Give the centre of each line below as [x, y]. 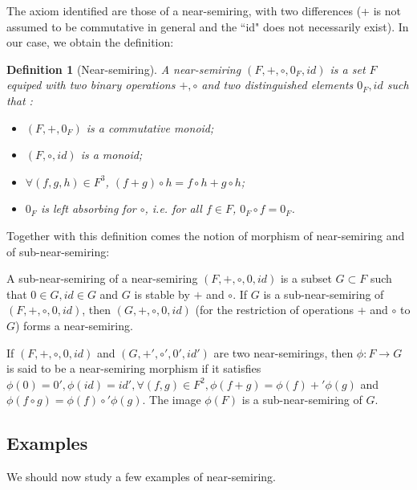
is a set [348, 69]
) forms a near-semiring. [74, 325]
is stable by [162, 294]
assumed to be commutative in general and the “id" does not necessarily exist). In [208, 26]
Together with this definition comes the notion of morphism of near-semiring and [206, 235]
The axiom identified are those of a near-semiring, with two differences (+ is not [204, 10]
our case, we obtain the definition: [90, 42]
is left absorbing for [88, 208]
